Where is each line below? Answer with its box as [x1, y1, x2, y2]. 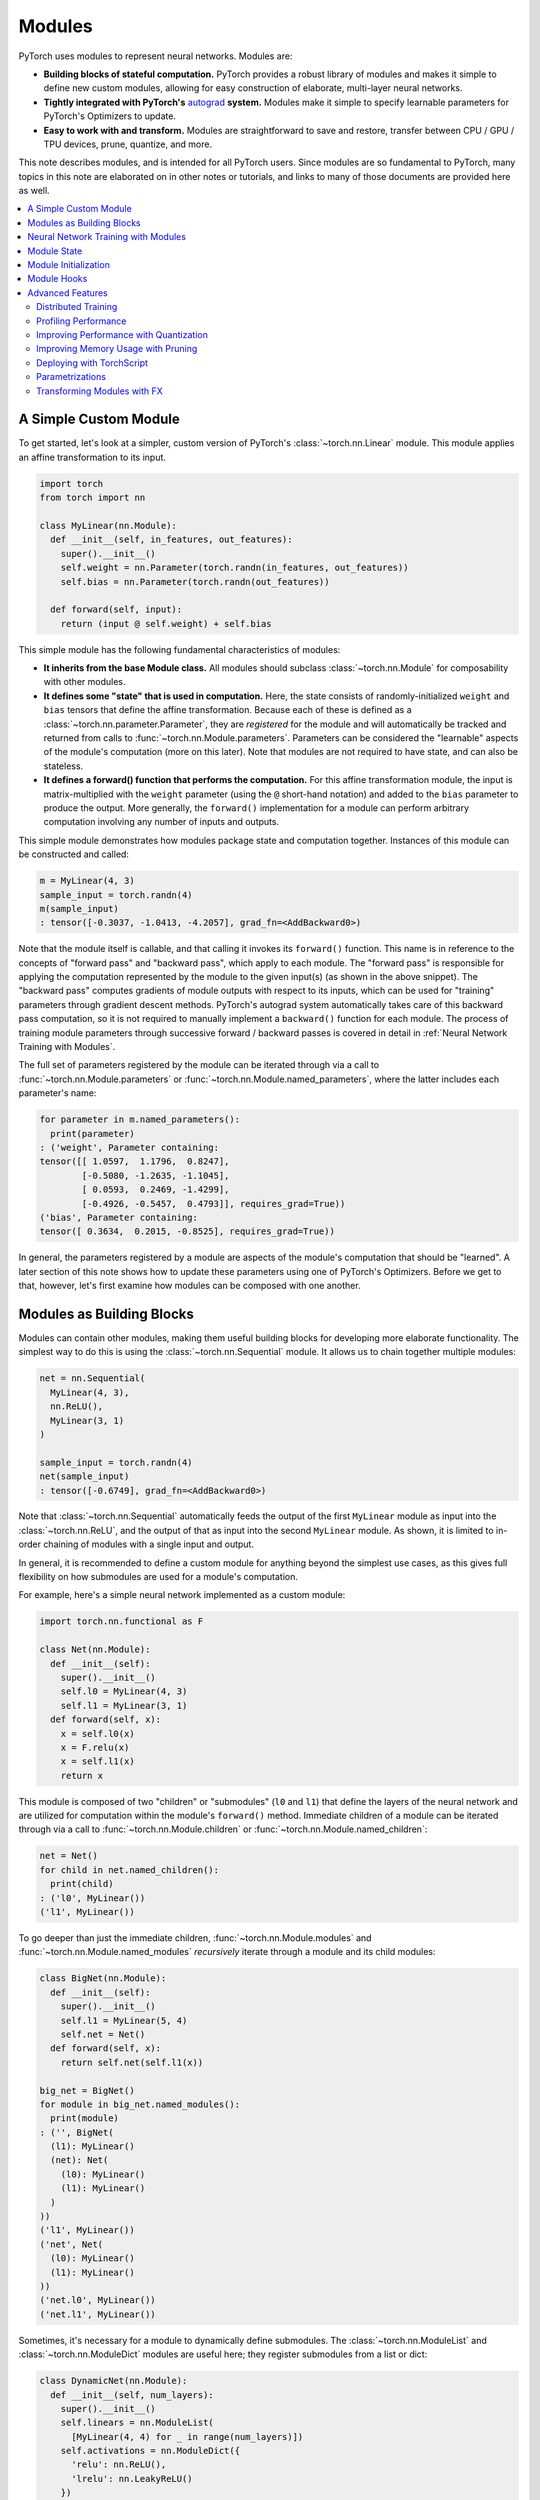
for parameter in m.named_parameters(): [39, 1114, 240, 1125]
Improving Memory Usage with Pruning [36, 343, 198, 355]
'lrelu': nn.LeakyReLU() [71, 2473, 194, 2484]
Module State [27, 245, 83, 257]
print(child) [50, 1878, 114, 1890]
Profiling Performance [36, 315, 127, 327]
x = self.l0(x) [60, 1728, 135, 1739]
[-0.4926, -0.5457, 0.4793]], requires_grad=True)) [81, 1198, 346, 1209]
